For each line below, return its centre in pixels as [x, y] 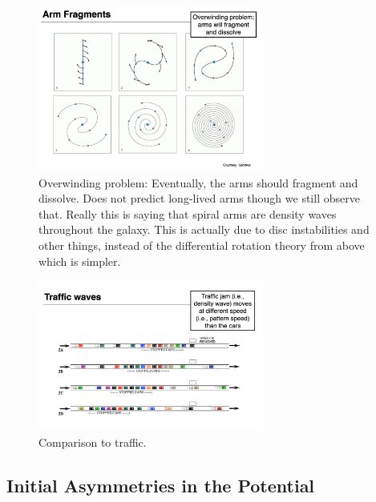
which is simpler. [80, 261]
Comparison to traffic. [93, 442]
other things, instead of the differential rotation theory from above [202, 245]
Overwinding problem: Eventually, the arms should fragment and [198, 182]
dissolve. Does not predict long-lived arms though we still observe [199, 198]
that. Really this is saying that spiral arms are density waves [188, 213]
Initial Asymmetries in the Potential [161, 486]
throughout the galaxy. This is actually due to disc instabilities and [204, 229]
